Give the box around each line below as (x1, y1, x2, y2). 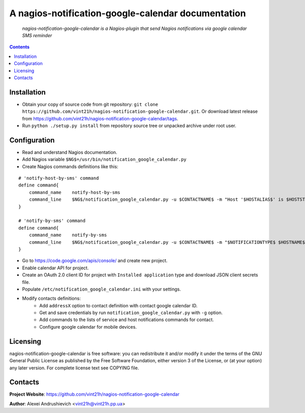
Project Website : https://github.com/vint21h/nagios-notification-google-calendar (9, 391, 180, 397)
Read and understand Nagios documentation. (22, 149, 117, 155)
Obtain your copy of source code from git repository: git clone (22, 101, 159, 107)
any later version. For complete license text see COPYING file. (9, 365, 139, 371)
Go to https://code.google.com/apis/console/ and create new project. (22, 258, 168, 264)
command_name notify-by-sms (28, 232, 107, 238)
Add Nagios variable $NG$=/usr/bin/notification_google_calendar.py (22, 156, 187, 163)
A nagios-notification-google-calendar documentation (9, 8, 246, 19)
